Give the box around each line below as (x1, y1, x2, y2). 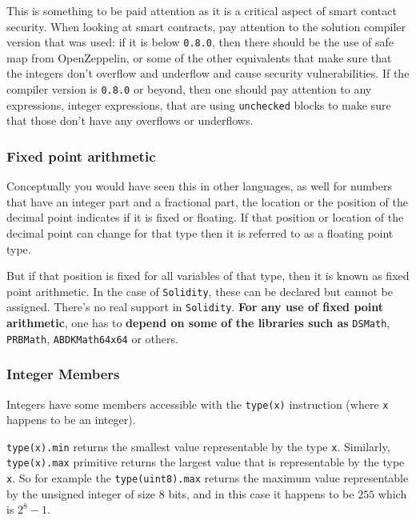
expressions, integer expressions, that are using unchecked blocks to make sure (6, 96, 391, 113)
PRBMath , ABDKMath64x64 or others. (6, 330, 178, 346)
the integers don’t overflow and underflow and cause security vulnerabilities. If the (6, 65, 410, 82)
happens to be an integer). (6, 411, 136, 428)
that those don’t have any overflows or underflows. (6, 112, 254, 129)
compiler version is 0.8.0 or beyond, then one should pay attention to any (6, 81, 372, 98)
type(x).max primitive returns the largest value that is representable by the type (6, 454, 405, 470)
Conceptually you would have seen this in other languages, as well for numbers (6, 178, 392, 194)
